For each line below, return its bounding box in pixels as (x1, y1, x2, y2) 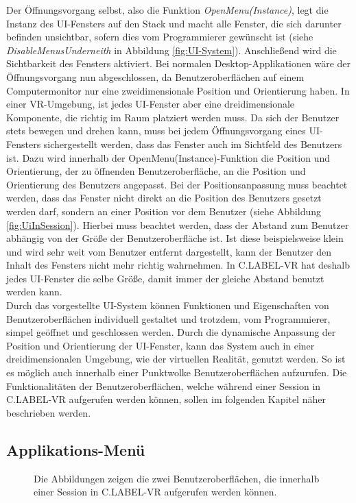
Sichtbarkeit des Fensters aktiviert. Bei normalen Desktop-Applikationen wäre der (6, 56, 351, 71)
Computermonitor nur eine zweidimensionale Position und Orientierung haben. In (6, 83, 350, 97)
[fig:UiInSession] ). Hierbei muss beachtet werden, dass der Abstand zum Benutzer (6, 217, 349, 232)
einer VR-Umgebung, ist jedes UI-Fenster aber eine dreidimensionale (6, 97, 295, 111)
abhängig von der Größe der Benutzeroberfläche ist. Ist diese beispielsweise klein (6, 231, 344, 245)
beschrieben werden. (6, 405, 91, 419)
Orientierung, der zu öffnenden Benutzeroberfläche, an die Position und (6, 164, 306, 178)
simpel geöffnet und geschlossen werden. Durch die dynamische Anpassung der (6, 325, 336, 339)
